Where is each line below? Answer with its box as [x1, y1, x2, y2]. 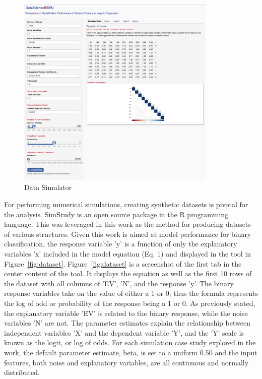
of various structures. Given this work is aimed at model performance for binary [4, 228, 251, 239]
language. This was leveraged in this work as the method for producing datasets [4, 219, 251, 229]
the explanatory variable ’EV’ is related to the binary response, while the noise [4, 307, 248, 318]
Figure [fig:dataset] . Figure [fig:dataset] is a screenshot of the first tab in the [4, 258, 242, 269]
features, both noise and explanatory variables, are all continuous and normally [4, 357, 249, 367]
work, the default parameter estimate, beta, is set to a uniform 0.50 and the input [4, 347, 257, 357]
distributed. [4, 367, 40, 377]
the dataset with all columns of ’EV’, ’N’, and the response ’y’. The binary [4, 278, 234, 288]
